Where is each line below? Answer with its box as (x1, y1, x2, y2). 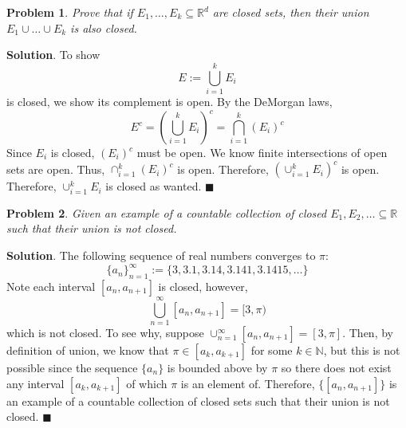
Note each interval (6, 277, 96, 294)
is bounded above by (167, 359, 268, 376)
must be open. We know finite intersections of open (136, 144, 388, 160)
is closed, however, (158, 277, 248, 294)
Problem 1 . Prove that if (6, 4, 133, 20)
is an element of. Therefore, (180, 375, 315, 391)
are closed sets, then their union (212, 4, 369, 20)
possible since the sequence (6, 359, 138, 376)
